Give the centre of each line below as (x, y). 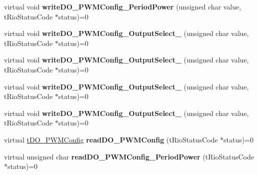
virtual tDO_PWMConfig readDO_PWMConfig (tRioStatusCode (111, 139)
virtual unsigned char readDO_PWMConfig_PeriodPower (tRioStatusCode (129, 156)
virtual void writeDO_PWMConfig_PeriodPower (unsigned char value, (123, 6)
